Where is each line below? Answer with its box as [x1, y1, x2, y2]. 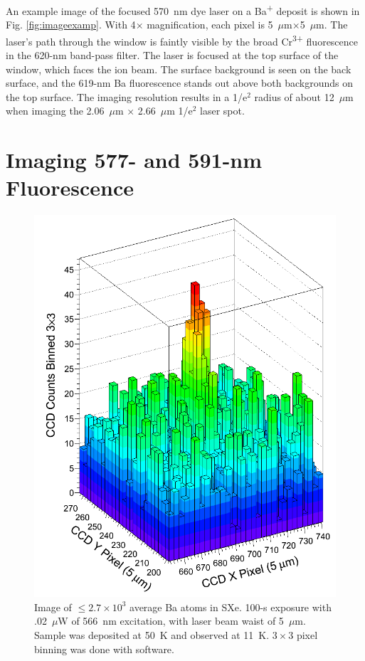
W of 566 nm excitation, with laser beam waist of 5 [58, 613, 284, 628]
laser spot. [200, 103, 245, 118]
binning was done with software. [34, 641, 174, 656]
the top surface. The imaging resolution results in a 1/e [6, 89, 248, 104]
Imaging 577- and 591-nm [6, 145, 263, 174]
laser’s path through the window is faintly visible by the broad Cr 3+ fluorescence [6, 31, 359, 48]
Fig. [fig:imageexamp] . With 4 [6, 17, 136, 32]
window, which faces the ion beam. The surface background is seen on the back [6, 61, 351, 76]
